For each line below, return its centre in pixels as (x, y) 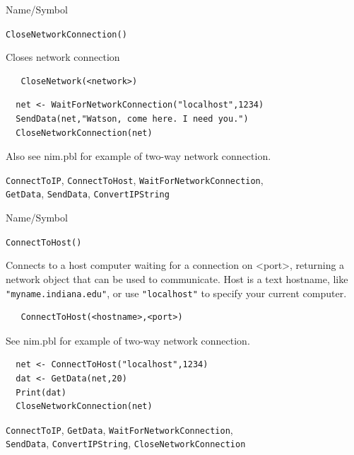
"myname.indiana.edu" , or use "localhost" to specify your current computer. (176, 293)
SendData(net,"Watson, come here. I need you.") (132, 119)
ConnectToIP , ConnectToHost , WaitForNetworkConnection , (135, 179)
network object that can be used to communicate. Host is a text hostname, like (177, 278)
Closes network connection (63, 57)
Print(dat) (41, 392)
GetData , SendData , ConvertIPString (88, 194)
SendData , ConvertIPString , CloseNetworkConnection (126, 443)
